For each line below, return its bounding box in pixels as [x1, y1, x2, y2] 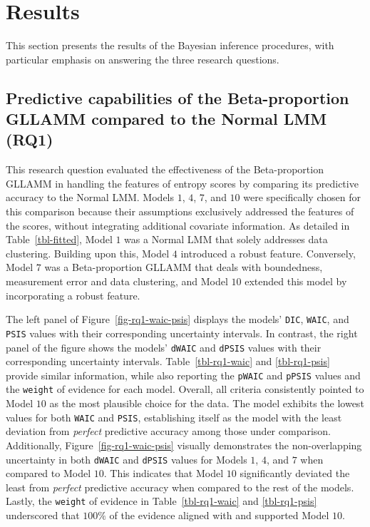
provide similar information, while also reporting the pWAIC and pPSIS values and [6, 367, 361, 382]
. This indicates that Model [103, 466, 224, 481]
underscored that [6, 508, 80, 523]
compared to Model [6, 466, 91, 481]
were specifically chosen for [243, 190, 361, 205]
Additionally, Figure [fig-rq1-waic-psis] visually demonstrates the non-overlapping [6, 437, 362, 452]
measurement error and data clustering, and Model [6, 274, 228, 289]
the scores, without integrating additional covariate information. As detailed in [6, 218, 350, 232]
